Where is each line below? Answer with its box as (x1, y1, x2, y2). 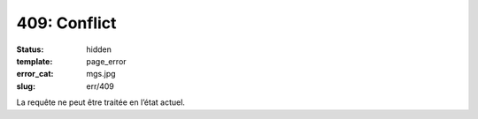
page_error (86, 56, 127, 66)
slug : (16, 80, 35, 92)
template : (16, 56, 53, 66)
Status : (16, 44, 44, 55)
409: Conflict (16, 13, 117, 33)
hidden (86, 44, 112, 55)
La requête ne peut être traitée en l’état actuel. (16, 97, 186, 108)
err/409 (86, 80, 115, 92)
